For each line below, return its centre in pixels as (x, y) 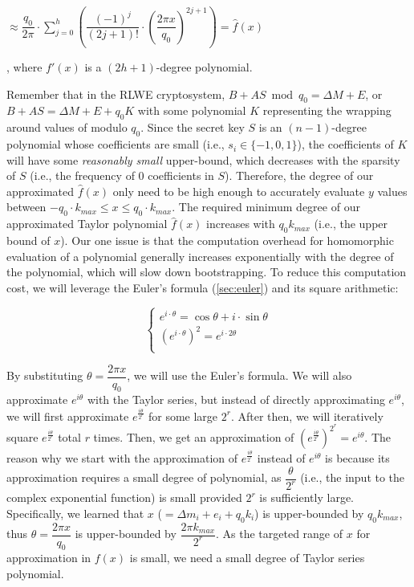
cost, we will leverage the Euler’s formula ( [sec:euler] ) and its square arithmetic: (203, 287)
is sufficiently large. (306, 497)
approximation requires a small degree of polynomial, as (144, 477)
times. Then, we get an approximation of (194, 437)
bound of (28, 241)
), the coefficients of (345, 144)
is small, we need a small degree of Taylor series (247, 558)
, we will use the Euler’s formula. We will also (239, 375)
